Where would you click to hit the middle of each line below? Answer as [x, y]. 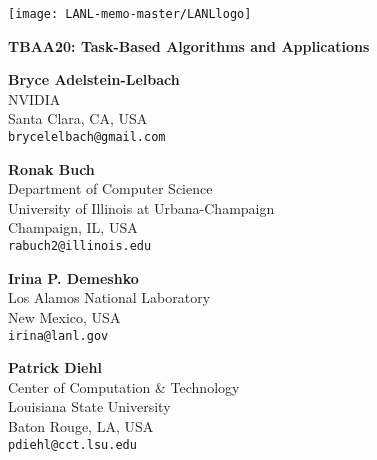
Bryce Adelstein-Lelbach [94, 79]
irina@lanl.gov [58, 335]
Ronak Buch [51, 168]
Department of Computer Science [110, 188]
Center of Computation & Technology [124, 386]
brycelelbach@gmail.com [87, 137]
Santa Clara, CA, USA [78, 118]
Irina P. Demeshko [73, 277]
